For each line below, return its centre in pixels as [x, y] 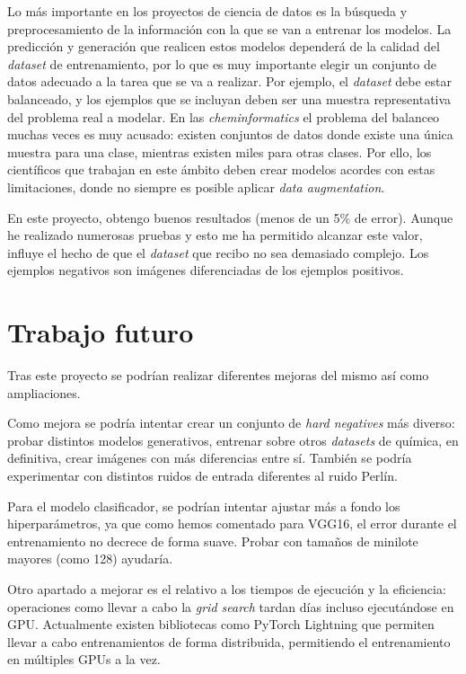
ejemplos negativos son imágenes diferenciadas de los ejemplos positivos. [206, 270]
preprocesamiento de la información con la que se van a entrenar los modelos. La [229, 28]
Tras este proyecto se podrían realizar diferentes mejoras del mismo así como [218, 375]
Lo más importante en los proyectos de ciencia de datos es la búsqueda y [207, 11]
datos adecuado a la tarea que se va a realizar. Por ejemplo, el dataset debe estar [230, 81]
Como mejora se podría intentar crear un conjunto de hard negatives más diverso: [231, 423]
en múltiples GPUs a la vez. [84, 659]
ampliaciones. [44, 392]
